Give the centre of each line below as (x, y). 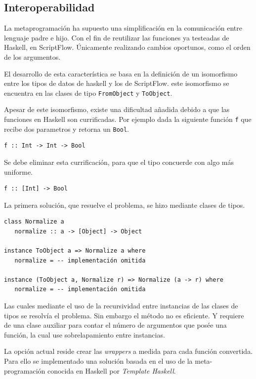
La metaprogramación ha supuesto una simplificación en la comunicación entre (123, 28)
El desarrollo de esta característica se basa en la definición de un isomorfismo (121, 73)
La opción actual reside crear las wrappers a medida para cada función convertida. (128, 351)
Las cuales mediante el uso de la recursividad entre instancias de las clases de (121, 306)
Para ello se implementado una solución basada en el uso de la (98, 361)
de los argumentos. (32, 57)
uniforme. (19, 171)
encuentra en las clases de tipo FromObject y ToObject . (88, 93)
